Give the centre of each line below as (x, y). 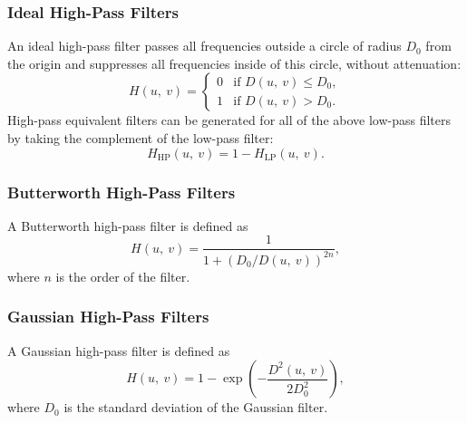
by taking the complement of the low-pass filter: (141, 138)
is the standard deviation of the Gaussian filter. (196, 407)
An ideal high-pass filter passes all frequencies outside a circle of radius (204, 46)
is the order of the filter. (123, 276)
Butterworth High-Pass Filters (122, 192)
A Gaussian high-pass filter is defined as (119, 350)
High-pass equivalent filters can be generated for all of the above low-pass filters (229, 120)
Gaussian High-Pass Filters (108, 317)
